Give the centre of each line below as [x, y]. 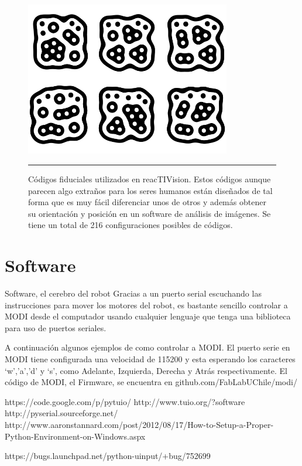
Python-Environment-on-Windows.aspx [75, 436]
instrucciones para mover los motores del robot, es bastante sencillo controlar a [146, 305]
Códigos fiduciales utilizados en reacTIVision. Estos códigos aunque [150, 178]
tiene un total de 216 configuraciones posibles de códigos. [131, 225]
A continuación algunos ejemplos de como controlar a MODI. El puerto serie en [147, 347]
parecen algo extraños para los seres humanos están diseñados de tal [150, 190]
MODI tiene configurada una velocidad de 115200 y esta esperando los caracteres [150, 359]
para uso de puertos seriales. [56, 327]
